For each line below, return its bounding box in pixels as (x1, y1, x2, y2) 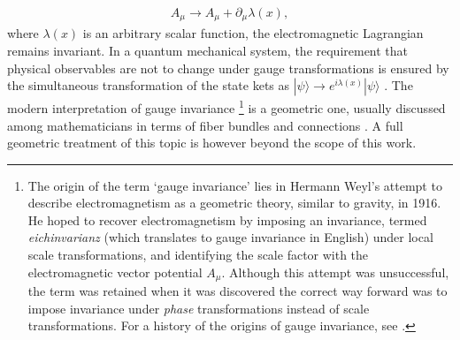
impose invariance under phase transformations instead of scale (27, 298, 370, 317)
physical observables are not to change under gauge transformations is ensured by (7, 58, 449, 77)
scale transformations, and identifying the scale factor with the (27, 246, 369, 264)
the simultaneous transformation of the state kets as (7, 76, 290, 94)
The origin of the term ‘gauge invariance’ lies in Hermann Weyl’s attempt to (27, 176, 442, 194)
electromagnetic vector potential (27, 262, 203, 281)
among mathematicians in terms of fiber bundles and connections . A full (7, 116, 403, 134)
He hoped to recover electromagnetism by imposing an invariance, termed (27, 210, 427, 229)
